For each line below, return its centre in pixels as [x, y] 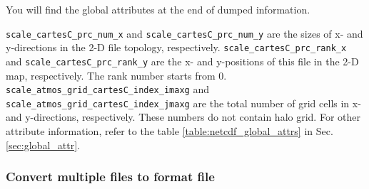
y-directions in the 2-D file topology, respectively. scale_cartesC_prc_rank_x [176, 47]
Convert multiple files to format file [110, 177]
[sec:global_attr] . [43, 145]
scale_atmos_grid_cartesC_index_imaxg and [107, 89]
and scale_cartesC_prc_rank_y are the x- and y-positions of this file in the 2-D [182, 61]
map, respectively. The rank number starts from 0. [116, 75]
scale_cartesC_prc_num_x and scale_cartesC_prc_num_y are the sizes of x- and [184, 33]
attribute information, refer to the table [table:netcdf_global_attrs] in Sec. [170, 131]
